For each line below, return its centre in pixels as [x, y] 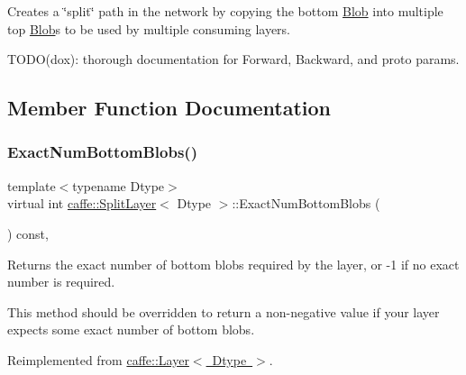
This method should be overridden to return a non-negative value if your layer [224, 311]
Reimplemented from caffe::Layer [98, 359]
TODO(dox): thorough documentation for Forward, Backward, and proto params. [233, 59]
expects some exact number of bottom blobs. [131, 329]
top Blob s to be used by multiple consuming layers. [149, 28]
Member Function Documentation [169, 108]
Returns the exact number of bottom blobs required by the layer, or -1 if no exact [233, 264]
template [32, 185]
